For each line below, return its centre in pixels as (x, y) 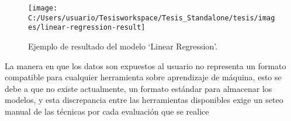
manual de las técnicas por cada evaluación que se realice (107, 111)
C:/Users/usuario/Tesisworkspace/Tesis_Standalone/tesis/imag (152, 18)
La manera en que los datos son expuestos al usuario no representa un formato (145, 65)
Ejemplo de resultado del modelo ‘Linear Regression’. (123, 46)
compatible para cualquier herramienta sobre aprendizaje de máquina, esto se (143, 77)
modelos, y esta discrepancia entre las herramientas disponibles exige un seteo (144, 100)
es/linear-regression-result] (87, 28)
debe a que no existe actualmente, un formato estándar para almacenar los (138, 88)
